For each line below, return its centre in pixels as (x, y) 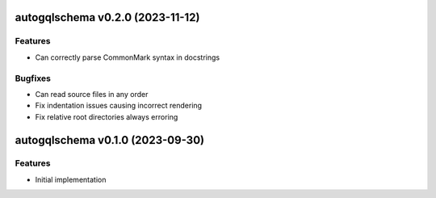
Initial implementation (71, 179)
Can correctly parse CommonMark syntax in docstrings (128, 57)
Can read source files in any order (92, 94)
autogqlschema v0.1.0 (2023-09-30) (110, 140)
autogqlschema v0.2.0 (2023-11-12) (107, 17)
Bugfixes (33, 78)
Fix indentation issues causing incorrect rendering (118, 106)
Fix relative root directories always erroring (107, 116)
